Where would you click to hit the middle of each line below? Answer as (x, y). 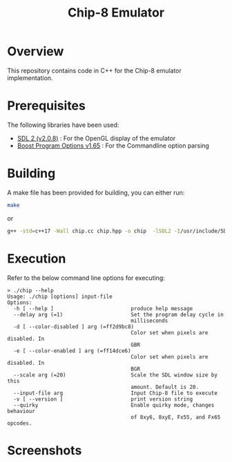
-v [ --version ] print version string (103, 399)
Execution (37, 258)
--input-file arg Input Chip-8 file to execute (115, 393)
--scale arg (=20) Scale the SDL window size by (115, 375)
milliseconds (149, 321)
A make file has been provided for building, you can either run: (96, 192)
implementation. (30, 78)
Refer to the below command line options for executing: (86, 278)
